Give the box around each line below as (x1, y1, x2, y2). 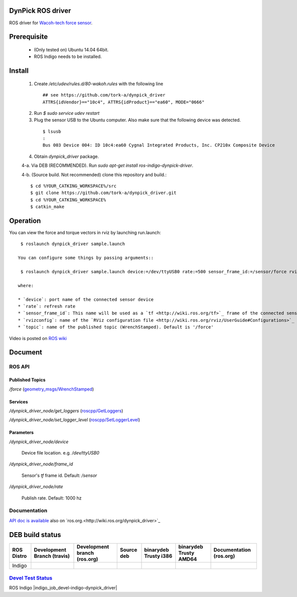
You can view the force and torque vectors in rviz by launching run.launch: (9, 230, 161, 236)
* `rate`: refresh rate (18, 303, 76, 309)
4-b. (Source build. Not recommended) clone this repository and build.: (21, 171, 167, 178)
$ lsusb (43, 129, 61, 134)
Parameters (9, 430, 34, 436)
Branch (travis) (34, 552, 70, 559)
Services (9, 398, 28, 404)
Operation (9, 217, 41, 225)
